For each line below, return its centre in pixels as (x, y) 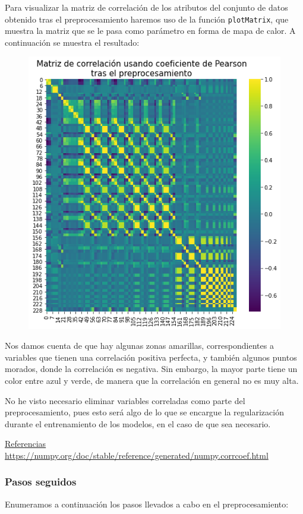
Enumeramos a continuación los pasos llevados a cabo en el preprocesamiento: (147, 504)
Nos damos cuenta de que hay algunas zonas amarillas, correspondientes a (139, 346)
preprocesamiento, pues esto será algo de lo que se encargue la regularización (144, 412)
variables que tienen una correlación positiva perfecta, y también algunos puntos (151, 357)
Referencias (26, 444)
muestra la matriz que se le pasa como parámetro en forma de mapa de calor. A (150, 31)
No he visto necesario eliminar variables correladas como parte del (125, 400)
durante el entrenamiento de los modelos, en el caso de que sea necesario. (138, 423)
